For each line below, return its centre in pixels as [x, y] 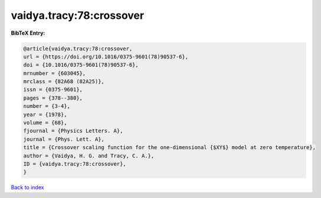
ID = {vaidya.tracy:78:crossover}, [75, 164]
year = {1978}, [45, 114]
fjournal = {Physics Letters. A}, [73, 131]
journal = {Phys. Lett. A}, [64, 139]
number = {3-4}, [47, 106]
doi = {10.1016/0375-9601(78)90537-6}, [81, 65]
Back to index [27, 187]
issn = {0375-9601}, [53, 90]
